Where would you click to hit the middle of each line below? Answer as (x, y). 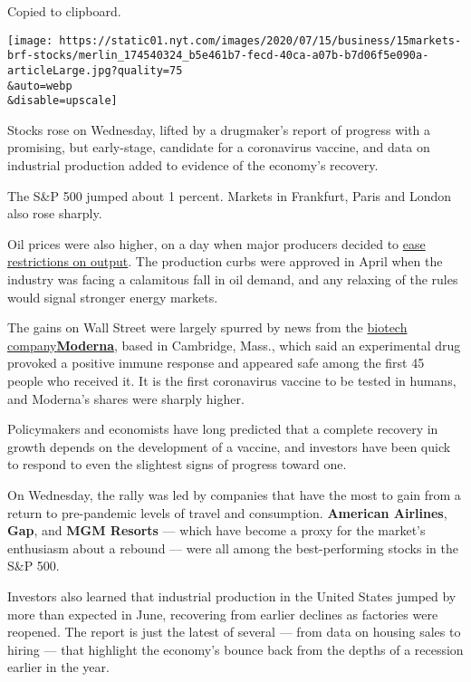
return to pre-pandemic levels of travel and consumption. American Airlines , (227, 512)
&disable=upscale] (62, 101)
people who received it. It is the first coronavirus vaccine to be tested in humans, (232, 380)
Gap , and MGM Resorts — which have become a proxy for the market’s (216, 530)
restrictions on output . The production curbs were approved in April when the (225, 261)
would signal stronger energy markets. (113, 297)
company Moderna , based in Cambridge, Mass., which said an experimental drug (234, 345)
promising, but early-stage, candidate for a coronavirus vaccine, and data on (219, 147)
